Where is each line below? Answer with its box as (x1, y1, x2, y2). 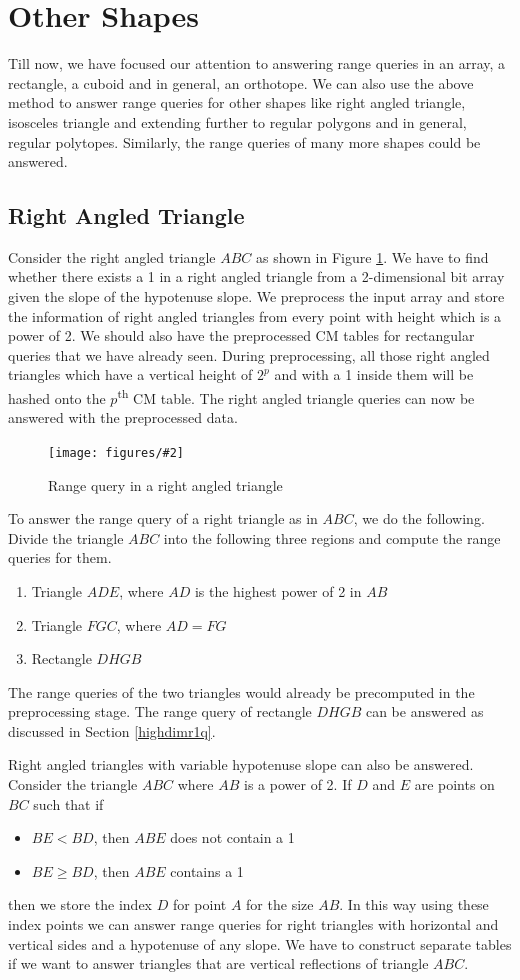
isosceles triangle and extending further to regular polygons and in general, (8, 111, 467, 132)
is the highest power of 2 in (194, 580, 362, 601)
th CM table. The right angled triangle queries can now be (117, 385, 475, 408)
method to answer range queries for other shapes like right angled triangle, (8, 92, 466, 113)
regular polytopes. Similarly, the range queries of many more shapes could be (8, 131, 481, 152)
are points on (414, 774, 495, 795)
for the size (246, 894, 314, 915)
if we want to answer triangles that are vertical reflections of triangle (8, 953, 429, 974)
